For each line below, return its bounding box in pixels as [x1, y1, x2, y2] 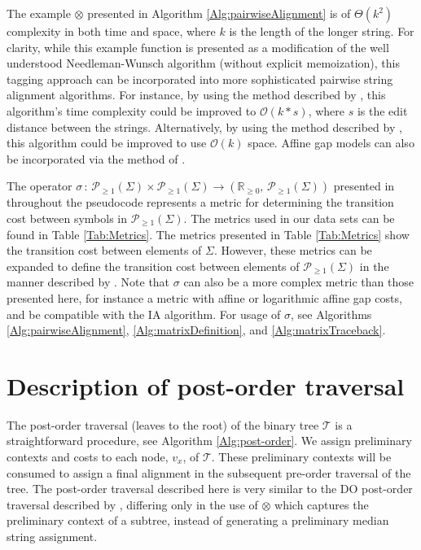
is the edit [357, 102, 408, 119]
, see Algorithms [291, 305, 372, 322]
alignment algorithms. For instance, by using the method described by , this [7, 86, 386, 103]
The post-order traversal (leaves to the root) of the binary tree [7, 416, 319, 433]
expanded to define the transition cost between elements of [7, 257, 300, 274]
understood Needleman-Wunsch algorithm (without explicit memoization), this [7, 55, 400, 72]
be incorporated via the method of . [7, 150, 186, 167]
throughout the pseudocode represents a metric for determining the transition [7, 194, 394, 211]
